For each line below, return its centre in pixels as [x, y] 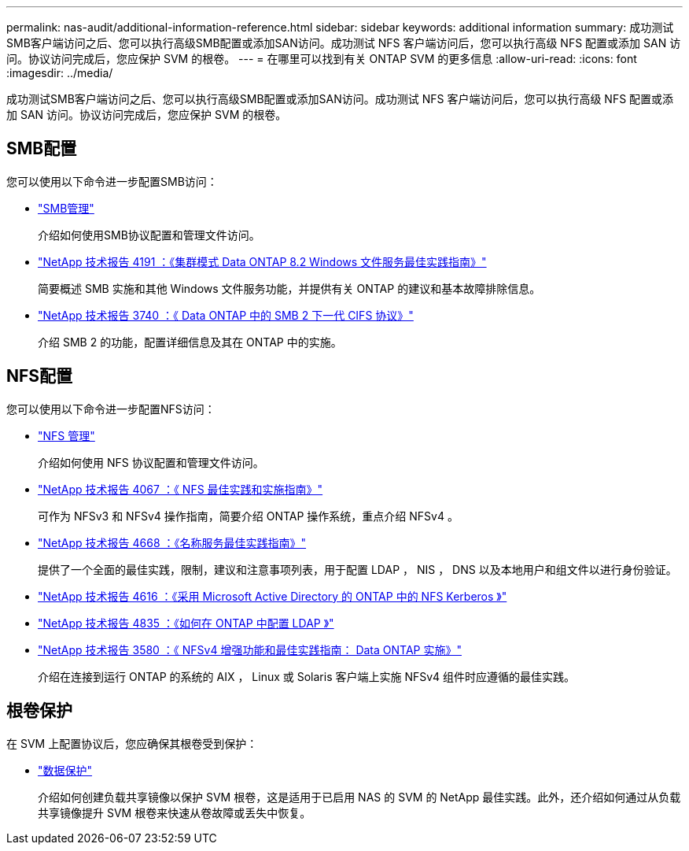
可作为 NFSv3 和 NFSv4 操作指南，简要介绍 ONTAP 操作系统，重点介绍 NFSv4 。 [248, 516]
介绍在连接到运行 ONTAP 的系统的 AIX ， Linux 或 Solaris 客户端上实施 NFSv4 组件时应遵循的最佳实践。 [307, 676]
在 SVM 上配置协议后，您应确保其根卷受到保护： [132, 743]
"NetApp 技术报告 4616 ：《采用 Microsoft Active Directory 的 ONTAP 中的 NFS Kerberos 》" [273, 596]
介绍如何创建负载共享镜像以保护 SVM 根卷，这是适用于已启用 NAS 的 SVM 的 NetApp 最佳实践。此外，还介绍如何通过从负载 [359, 797]
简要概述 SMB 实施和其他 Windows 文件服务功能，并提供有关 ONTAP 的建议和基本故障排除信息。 [289, 288]
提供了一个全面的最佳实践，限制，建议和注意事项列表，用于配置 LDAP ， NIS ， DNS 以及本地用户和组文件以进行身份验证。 [357, 569]
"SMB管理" [66, 208]
